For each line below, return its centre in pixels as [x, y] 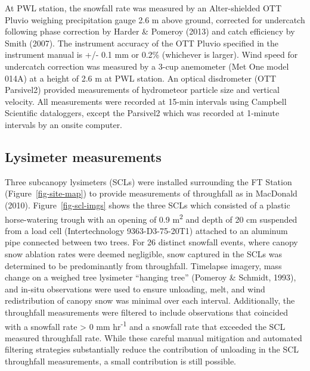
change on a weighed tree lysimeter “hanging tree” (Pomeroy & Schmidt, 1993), [151, 277]
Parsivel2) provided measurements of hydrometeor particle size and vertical [142, 90]
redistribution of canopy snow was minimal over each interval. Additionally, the [150, 300]
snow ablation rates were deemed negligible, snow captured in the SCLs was [143, 253]
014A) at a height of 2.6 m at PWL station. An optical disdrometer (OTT [141, 78]
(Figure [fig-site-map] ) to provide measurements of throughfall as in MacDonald [151, 193]
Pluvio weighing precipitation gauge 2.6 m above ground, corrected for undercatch [155, 19]
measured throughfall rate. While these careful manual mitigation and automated [154, 337]
